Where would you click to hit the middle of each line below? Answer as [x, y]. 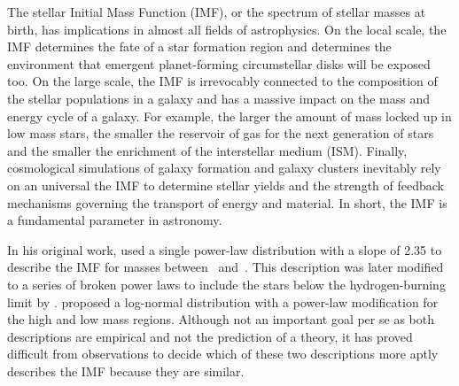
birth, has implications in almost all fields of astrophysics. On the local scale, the [227, 29]
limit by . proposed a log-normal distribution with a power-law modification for [223, 301]
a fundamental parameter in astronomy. [115, 220]
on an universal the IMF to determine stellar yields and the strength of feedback [226, 185]
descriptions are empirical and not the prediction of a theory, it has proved [210, 336]
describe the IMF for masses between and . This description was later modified [226, 267]
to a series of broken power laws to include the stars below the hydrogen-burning [226, 284]
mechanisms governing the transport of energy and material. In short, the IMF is [227, 202]
